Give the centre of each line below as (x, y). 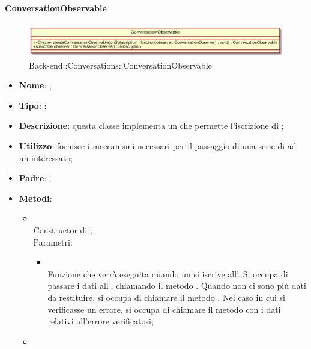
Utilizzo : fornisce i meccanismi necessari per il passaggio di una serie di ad (158, 146)
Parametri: (53, 242)
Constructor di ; (63, 230)
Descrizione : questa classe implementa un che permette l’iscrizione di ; (151, 125)
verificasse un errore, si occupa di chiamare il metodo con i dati (164, 309)
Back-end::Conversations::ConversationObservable (120, 65)
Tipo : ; (33, 105)
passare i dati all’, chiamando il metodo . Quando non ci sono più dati (177, 286)
